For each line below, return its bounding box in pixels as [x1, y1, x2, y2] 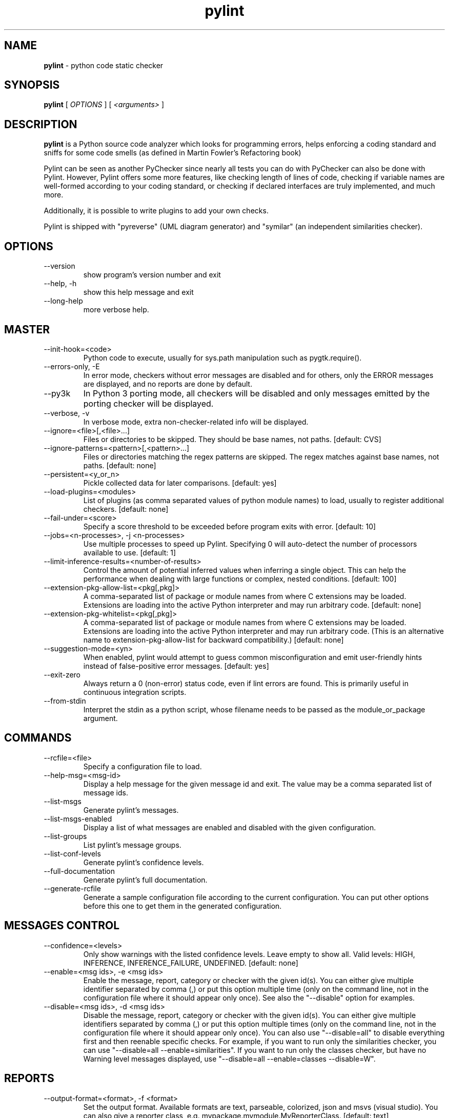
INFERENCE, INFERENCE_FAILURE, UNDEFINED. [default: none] [83, 958, 298, 967]
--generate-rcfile [44, 884, 101, 893]
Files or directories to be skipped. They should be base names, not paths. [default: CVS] [83, 434, 381, 444]
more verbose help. [83, 305, 149, 314]
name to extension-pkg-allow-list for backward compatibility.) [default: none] [83, 635, 344, 644]
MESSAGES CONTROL [4, 919, 120, 932]
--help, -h [44, 279, 77, 288]
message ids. [83, 788, 128, 797]
